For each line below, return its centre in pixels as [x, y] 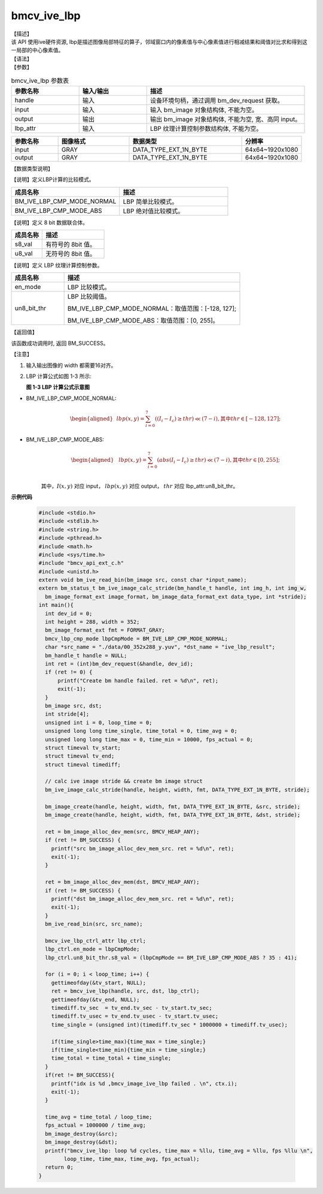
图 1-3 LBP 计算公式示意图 [58, 387]
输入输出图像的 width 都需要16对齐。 [71, 365]
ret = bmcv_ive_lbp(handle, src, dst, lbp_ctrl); [125, 991]
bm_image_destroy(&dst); [81, 1142]
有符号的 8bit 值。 [71, 245]
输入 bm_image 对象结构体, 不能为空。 [204, 110]
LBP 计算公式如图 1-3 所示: [59, 376]
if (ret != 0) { [69, 672]
